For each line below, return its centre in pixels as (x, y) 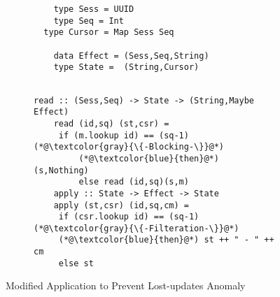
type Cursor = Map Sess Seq (109, 32)
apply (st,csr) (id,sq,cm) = (121, 205)
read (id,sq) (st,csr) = (111, 123)
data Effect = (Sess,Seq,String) (131, 56)
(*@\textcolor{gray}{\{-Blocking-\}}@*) (129, 147)
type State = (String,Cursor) (126, 67)
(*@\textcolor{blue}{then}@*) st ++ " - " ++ (166, 240)
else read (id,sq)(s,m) (134, 182)
